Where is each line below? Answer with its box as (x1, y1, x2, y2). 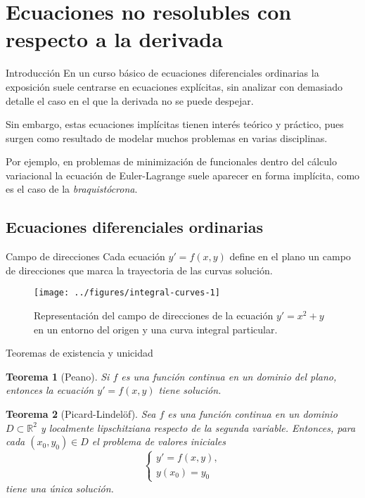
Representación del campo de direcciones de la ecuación (34, 308, 274, 323)
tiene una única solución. (6, 480, 114, 495)
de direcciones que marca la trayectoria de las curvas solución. (6, 262, 273, 277)
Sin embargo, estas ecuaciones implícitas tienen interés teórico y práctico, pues (6, 117, 344, 132)
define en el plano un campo (229, 249, 351, 264)
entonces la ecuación (6, 383, 94, 397)
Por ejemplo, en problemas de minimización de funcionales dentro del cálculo (6, 154, 338, 169)
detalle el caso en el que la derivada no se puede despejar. (6, 93, 254, 108)
